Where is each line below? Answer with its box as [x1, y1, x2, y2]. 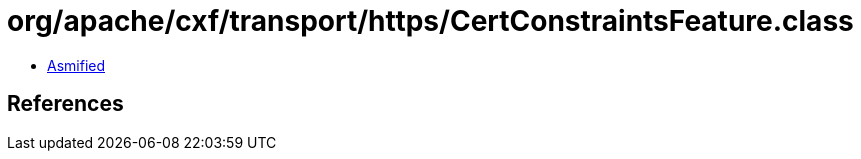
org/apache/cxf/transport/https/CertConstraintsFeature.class [7, 4, 854, 38]
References [7, 91, 124, 117]
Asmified [47, 56, 106, 74]
